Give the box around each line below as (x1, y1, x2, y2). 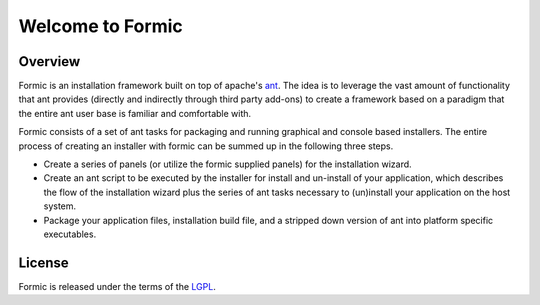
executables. (43, 228, 97, 240)
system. (43, 200, 77, 212)
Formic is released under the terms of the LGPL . (18, 280, 217, 292)
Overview (18, 53, 81, 70)
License (18, 254, 69, 271)
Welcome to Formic (18, 15, 184, 37)
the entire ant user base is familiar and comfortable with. (18, 107, 252, 119)
